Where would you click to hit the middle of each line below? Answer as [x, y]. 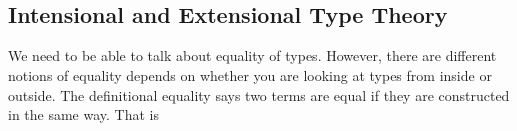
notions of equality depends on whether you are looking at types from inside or [250, 74]
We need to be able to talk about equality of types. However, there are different [252, 55]
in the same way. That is [84, 114]
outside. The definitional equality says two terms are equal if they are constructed [259, 94]
